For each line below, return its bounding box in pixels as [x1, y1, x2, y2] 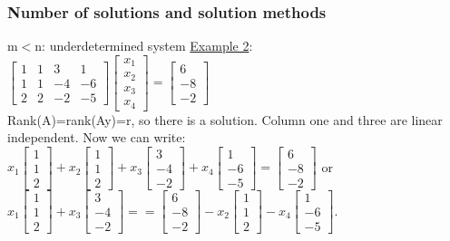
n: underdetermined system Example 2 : [34, 36, 253, 55]
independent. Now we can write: [7, 128, 186, 147]
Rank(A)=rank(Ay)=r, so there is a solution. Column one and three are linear [7, 110, 443, 129]
